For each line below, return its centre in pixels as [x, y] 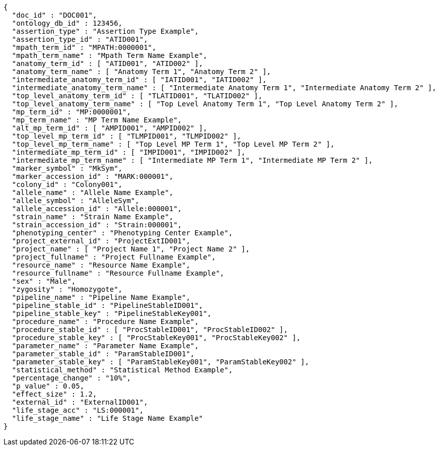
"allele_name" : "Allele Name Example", [93, 192]
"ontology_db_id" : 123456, [67, 23]
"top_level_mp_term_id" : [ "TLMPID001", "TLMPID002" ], [127, 136]
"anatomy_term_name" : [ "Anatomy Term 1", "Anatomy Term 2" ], [141, 72]
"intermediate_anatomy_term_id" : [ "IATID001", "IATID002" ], [139, 80]
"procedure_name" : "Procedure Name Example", [105, 322]
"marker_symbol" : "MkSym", [67, 168]
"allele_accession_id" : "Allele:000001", [97, 209]
